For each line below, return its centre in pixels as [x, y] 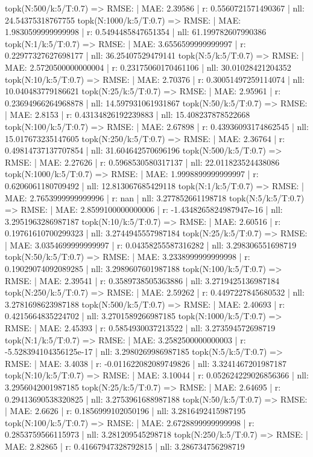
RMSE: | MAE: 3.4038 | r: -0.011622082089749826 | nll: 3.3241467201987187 [146, 363]
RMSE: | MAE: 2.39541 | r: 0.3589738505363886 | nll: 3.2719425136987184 [142, 280]
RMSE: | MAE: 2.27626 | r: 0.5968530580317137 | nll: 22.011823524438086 [142, 162]
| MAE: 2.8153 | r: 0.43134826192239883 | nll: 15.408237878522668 [128, 115]
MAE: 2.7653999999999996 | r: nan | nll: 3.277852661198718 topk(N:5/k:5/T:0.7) [155, 197]
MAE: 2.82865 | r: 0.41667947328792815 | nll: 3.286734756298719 [125, 446]
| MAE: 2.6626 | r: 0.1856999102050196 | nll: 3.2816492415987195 [125, 411]
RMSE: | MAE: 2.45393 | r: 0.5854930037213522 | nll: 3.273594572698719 [140, 328]
